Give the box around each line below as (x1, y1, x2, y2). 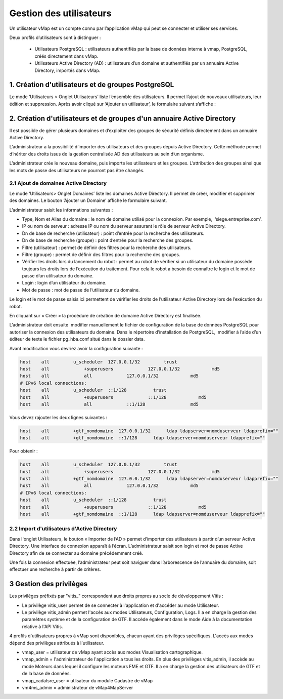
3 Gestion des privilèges (9, 580, 88, 588)
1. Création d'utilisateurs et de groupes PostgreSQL (9, 80, 174, 89)
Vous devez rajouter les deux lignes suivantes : (9, 414, 108, 420)
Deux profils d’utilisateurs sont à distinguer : (9, 34, 101, 40)
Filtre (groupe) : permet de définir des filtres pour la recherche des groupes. (22, 251, 180, 258)
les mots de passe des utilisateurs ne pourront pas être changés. (9, 167, 145, 173)
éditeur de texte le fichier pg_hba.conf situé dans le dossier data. (9, 336, 145, 342)
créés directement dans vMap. (34, 53, 99, 59)
